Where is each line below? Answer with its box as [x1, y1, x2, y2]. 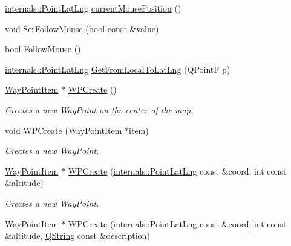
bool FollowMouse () [5, 42, 81, 55]
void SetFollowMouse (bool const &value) [5, 22, 159, 35]
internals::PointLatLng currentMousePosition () [5, 2, 181, 14]
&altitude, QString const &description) [5, 229, 150, 242]
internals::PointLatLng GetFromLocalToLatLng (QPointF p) [5, 62, 231, 75]
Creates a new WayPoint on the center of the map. [5, 103, 194, 116]
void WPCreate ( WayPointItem [5, 124, 122, 136]
